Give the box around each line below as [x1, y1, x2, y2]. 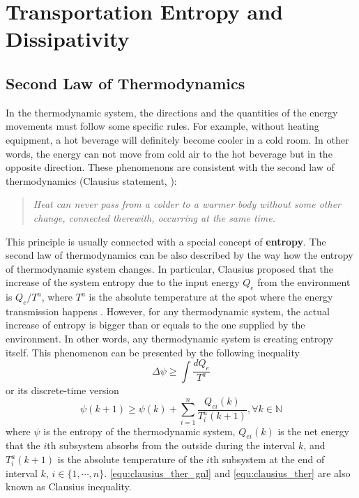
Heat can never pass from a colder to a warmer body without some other [33, 197, 342, 211]
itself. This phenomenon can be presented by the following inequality [6, 345, 300, 359]
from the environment [257, 275, 351, 289]
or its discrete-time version [6, 382, 119, 397]
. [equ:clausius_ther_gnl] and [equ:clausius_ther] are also [104, 465, 351, 480]
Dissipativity [6, 24, 130, 53]
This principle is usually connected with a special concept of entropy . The [6, 234, 326, 248]
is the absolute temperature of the [57, 452, 204, 467]
